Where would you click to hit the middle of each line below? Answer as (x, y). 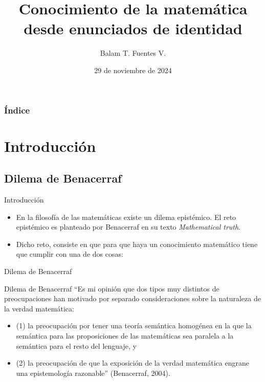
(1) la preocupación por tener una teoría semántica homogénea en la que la (134, 325)
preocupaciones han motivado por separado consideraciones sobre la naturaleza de (132, 298)
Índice (17, 110)
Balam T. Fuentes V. (133, 53)
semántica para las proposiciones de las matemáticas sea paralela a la (125, 335)
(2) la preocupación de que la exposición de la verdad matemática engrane (132, 363)
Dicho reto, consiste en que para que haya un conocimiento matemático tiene (137, 244)
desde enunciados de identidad (133, 28)
